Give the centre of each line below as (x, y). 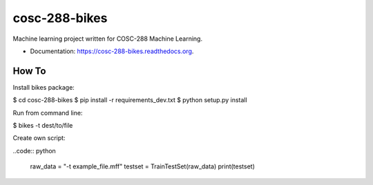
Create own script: (39, 138)
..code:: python (35, 150)
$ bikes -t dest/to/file (43, 126)
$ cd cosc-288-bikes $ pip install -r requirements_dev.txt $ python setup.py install (130, 100)
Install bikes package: (44, 87)
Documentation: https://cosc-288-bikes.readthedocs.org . (112, 51)
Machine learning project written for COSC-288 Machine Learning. (108, 39)
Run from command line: (48, 113)
